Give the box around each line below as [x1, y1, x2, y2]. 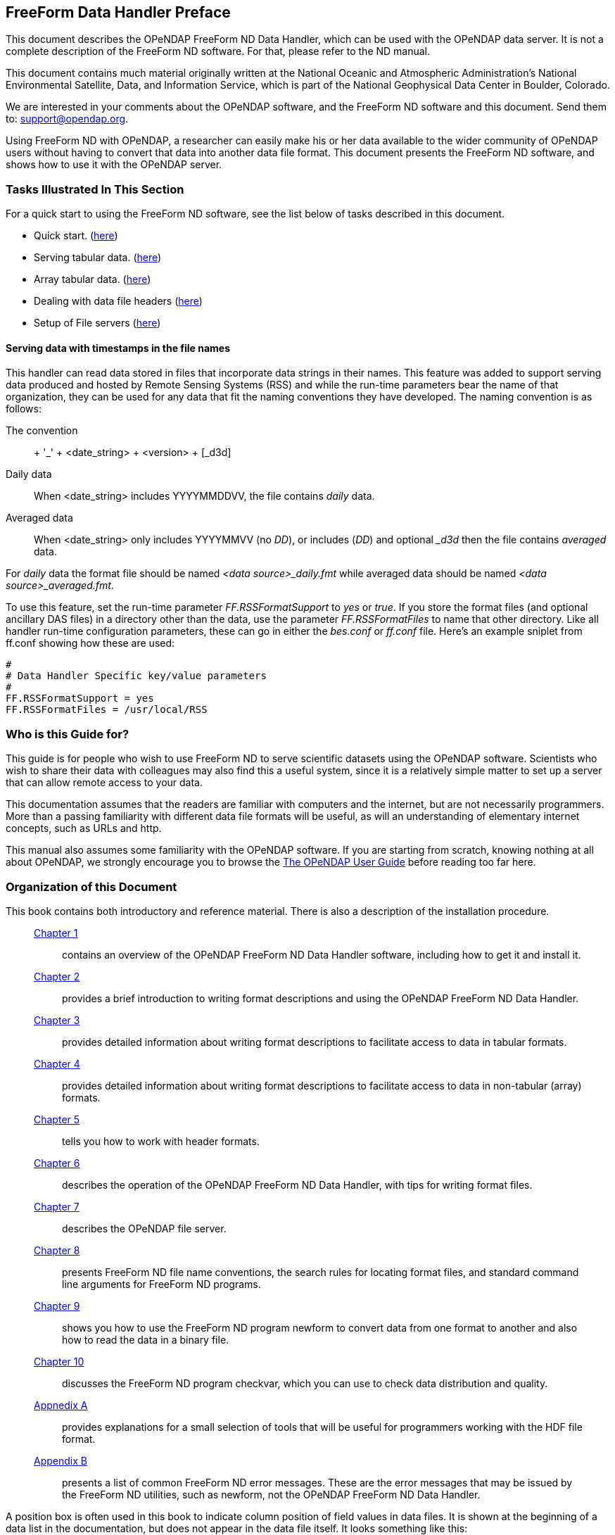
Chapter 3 [34, 1013, 80, 1026]
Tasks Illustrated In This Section [6, 182, 184, 196]
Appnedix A [34, 1398, 88, 1411]
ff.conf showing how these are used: [6, 637, 175, 650]
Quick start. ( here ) [34, 229, 118, 242]
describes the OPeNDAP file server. [62, 1222, 227, 1234]
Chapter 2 [34, 970, 80, 983]
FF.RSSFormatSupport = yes [6, 693, 154, 705]
